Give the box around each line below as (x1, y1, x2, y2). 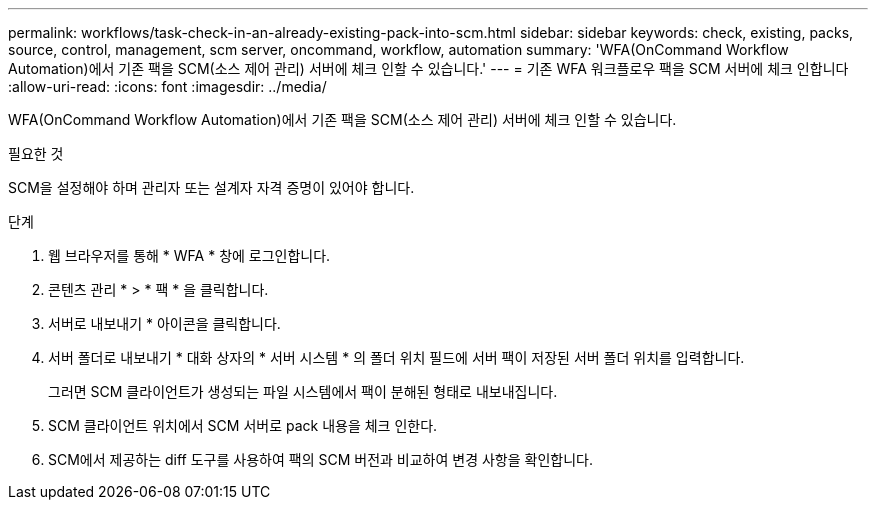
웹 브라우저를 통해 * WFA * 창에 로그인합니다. (48, 247, 331, 264)
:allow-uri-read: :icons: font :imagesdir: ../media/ (8, 78, 327, 95)
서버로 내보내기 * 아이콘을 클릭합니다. (48, 315, 281, 332)
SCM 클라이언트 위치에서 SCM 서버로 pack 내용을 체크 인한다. (48, 417, 438, 434)
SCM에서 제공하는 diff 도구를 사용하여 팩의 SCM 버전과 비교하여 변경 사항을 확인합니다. (48, 451, 593, 468)
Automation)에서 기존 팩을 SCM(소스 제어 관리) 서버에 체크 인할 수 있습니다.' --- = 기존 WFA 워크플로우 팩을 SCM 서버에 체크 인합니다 (8, 60, 849, 77)
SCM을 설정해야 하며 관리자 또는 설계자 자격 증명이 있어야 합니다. (8, 179, 415, 196)
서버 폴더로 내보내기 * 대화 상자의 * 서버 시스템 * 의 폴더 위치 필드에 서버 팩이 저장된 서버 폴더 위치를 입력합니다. (48, 349, 745, 366)
